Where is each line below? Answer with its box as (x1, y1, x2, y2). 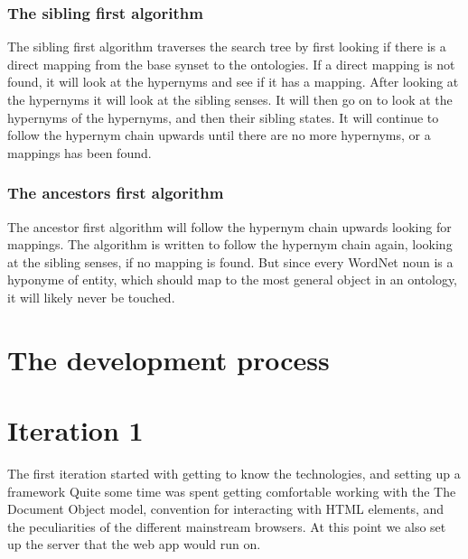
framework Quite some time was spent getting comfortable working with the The (7, 481, 456, 500)
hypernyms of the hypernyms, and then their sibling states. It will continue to (7, 107, 439, 126)
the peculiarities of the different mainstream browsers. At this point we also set (7, 517, 446, 536)
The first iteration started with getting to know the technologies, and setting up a (7, 464, 461, 483)
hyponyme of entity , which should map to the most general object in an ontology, (7, 270, 458, 289)
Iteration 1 (7, 412, 144, 449)
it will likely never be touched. (7, 287, 175, 306)
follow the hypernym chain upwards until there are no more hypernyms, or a (7, 126, 431, 144)
